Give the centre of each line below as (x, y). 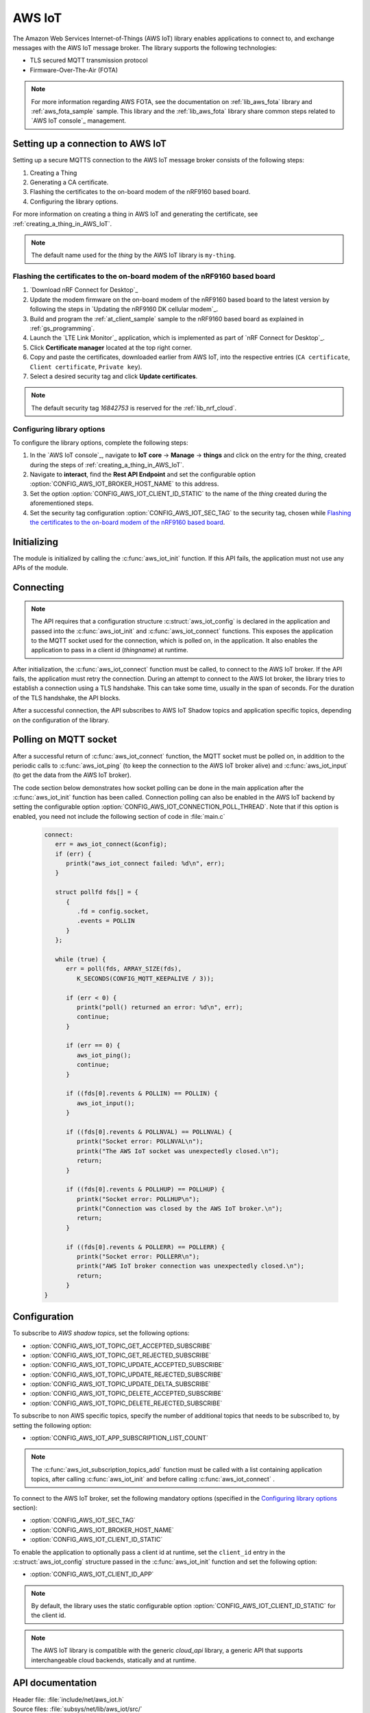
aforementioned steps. (62, 503)
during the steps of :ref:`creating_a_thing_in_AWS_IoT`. (107, 465)
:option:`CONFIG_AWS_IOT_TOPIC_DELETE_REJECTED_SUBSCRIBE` (126, 1403)
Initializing (35, 542)
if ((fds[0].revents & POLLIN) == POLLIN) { (142, 1094)
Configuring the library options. (74, 201)
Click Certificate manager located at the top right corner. (111, 347)
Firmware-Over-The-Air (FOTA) (74, 70)
